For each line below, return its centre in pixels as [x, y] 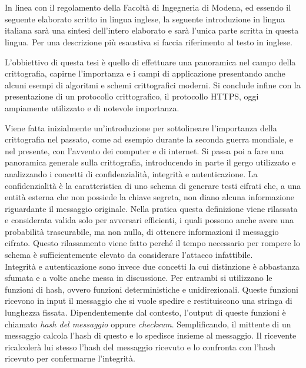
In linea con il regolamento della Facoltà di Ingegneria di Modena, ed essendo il [148, 7]
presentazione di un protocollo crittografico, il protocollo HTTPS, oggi [132, 96]
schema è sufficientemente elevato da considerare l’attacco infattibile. [129, 255]
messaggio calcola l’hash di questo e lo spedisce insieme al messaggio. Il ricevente [151, 335]
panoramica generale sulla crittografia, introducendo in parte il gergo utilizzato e [150, 162]
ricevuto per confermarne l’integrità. [70, 358]
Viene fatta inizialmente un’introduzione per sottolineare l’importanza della [141, 127]
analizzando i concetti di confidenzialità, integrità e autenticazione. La [131, 173]
